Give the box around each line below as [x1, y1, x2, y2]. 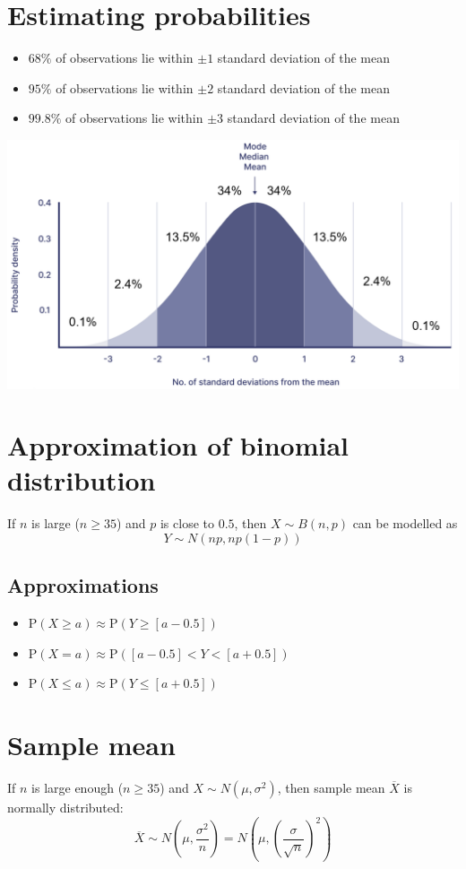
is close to [160, 514, 214, 533]
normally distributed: [7, 798, 124, 817]
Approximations [7, 571, 159, 599]
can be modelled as [352, 514, 458, 533]
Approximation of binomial [7, 427, 349, 464]
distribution [7, 462, 156, 499]
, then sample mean [277, 778, 385, 797]
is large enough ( [31, 778, 124, 797]
